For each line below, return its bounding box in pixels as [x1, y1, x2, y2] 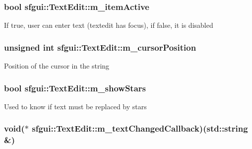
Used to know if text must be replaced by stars [4, 101, 147, 111]
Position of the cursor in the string [4, 61, 110, 71]
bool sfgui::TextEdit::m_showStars [4, 81, 146, 94]
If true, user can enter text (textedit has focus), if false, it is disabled [4, 20, 213, 30]
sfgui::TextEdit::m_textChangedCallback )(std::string [32, 122, 248, 135]
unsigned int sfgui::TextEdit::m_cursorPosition [4, 41, 196, 53]
